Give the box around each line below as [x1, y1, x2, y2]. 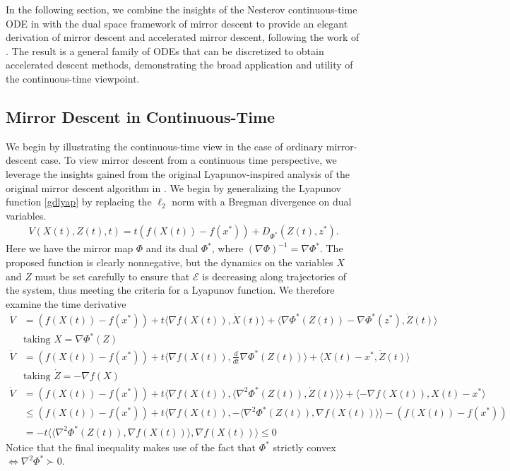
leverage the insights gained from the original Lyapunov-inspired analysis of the [6, 166, 350, 181]
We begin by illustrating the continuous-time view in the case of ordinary [6, 138, 324, 153]
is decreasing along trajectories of [202, 268, 346, 283]
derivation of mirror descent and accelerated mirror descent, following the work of [6, 30, 360, 44]
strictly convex [273, 439, 336, 454]
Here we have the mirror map [6, 241, 134, 256]
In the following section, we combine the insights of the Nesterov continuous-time [6, 2, 357, 16]
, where [211, 241, 244, 256]
